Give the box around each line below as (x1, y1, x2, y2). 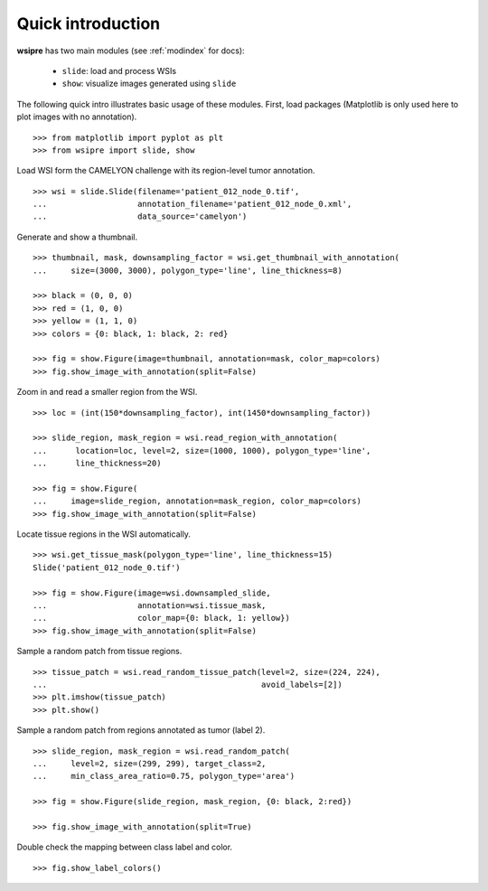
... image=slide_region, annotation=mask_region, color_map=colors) (33, 496, 361, 506)
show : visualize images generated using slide (61, 78, 237, 89)
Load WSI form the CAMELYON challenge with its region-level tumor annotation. (16, 165, 315, 176)
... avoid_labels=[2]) (33, 679, 343, 689)
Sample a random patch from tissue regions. (16, 646, 183, 657)
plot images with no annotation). (16, 111, 137, 122)
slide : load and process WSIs (61, 65, 176, 76)
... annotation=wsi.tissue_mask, (33, 601, 267, 610)
